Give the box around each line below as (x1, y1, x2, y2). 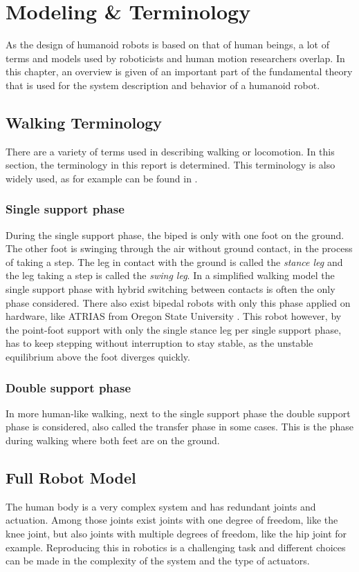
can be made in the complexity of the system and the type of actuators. (6, 553, 310, 568)
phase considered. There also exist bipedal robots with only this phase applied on (6, 295, 351, 309)
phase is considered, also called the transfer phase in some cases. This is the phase (6, 419, 354, 434)
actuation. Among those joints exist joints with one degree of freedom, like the (6, 513, 338, 527)
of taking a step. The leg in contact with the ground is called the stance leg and (6, 254, 343, 269)
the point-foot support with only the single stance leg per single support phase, (6, 322, 342, 336)
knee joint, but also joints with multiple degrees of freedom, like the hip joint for (6, 526, 347, 541)
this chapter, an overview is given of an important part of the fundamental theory (6, 64, 353, 79)
